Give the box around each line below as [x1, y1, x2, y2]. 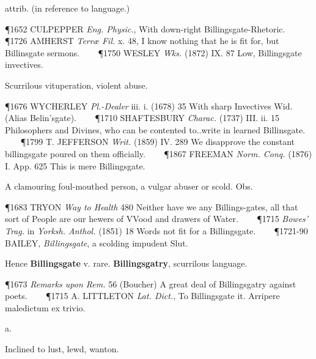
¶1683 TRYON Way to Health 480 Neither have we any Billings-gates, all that [5, 200, 298, 213]
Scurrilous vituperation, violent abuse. [5, 78, 148, 91]
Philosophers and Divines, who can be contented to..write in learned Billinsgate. [5, 123, 306, 136]
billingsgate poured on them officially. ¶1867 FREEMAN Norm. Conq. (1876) [5, 147, 312, 160]
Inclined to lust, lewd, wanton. [5, 342, 119, 355]
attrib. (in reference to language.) [5, 2, 130, 14]
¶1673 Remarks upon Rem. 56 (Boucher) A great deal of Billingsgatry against [5, 277, 296, 290]
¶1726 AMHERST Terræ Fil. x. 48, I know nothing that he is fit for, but [5, 34, 279, 47]
